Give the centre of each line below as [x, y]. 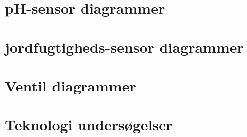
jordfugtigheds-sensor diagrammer [124, 47]
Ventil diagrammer [71, 85]
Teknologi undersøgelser [89, 124]
